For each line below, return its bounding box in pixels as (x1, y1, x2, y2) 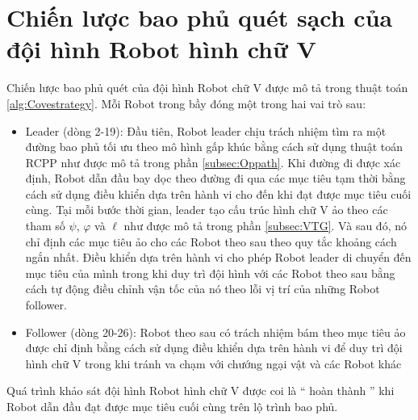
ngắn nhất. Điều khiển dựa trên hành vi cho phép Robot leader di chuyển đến (25, 249, 412, 266)
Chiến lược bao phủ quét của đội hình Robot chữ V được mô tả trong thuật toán (6, 79, 408, 96)
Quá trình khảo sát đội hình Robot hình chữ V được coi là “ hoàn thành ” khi (6, 382, 395, 399)
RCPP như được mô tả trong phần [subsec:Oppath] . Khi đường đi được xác (25, 153, 401, 170)
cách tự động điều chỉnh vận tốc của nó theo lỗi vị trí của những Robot (25, 280, 380, 297)
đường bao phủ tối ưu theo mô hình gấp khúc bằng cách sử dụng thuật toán (25, 138, 403, 155)
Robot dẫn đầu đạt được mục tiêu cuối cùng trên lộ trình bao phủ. (6, 398, 338, 414)
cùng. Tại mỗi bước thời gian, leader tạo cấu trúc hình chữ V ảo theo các (25, 201, 388, 218)
